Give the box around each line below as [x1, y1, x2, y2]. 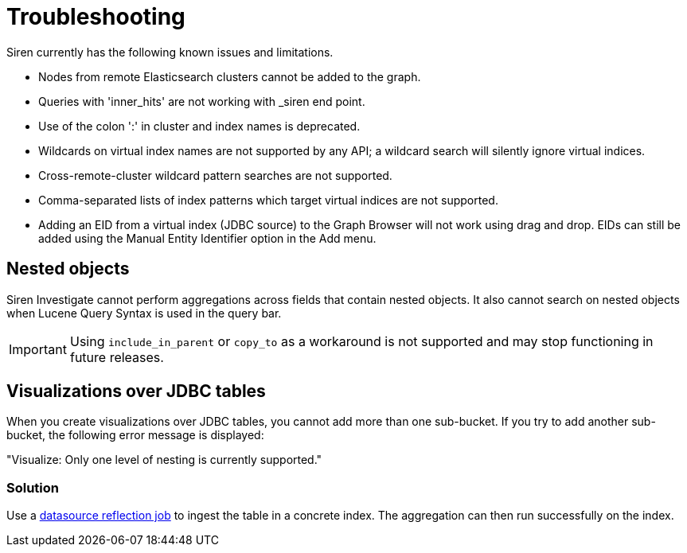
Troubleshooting [6, 3, 185, 30]
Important [9, 341, 67, 357]
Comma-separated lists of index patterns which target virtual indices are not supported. [38, 193, 498, 207]
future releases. [69, 349, 164, 365]
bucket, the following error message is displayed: [6, 428, 264, 442]
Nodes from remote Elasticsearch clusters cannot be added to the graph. [38, 69, 421, 84]
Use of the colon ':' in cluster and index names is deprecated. [38, 119, 361, 133]
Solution [6, 479, 60, 496]
